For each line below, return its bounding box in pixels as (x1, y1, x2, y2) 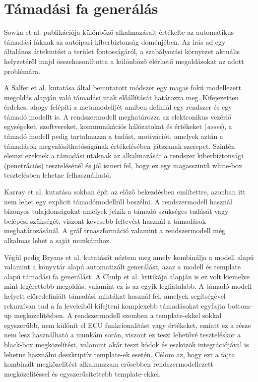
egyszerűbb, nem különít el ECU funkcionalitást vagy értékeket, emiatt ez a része (4, 319, 251, 330)
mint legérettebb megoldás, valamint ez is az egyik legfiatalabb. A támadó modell (4, 281, 252, 291)
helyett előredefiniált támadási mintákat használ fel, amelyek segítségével (4, 290, 226, 301)
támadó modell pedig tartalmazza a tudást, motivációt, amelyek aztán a (4, 131, 223, 141)
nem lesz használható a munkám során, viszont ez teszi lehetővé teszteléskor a (4, 329, 241, 340)
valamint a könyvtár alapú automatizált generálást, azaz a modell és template (4, 261, 241, 272)
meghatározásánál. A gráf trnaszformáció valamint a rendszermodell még (4, 225, 226, 236)
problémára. (4, 65, 41, 76)
